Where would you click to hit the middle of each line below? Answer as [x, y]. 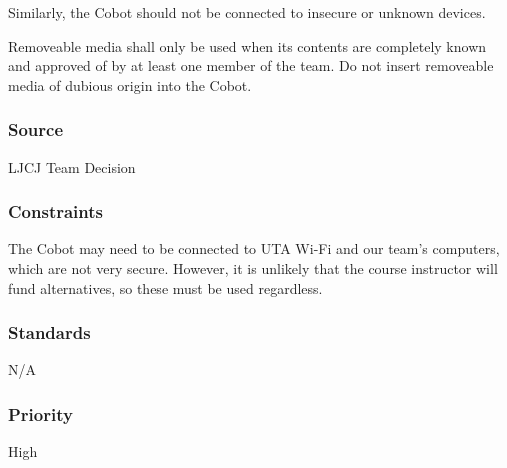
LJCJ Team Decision [72, 166]
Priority [40, 413]
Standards [49, 332]
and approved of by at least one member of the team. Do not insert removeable [251, 65]
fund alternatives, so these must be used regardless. [165, 287]
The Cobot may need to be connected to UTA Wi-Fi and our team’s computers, [254, 248]
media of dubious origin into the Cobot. [130, 84]
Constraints [55, 211]
